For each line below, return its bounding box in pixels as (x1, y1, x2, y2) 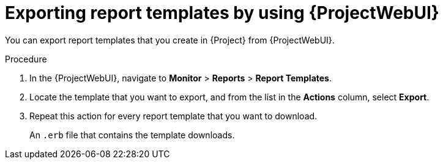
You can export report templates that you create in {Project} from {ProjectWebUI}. (5, 34, 335, 45)
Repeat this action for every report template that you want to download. (29, 110, 318, 121)
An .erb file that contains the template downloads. (29, 129, 235, 140)
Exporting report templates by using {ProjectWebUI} (5, 2, 439, 23)
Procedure (5, 53, 47, 64)
